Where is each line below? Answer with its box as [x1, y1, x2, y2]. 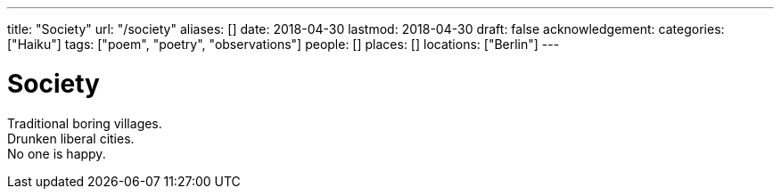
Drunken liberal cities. [7, 130, 135, 146]
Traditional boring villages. [7, 115, 162, 131]
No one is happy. [7, 145, 106, 161]
